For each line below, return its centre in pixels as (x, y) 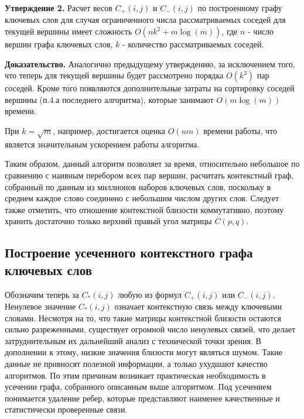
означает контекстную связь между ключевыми (198, 306)
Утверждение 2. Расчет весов (59, 8)
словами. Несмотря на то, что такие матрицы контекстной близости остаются (143, 317)
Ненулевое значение (40, 306)
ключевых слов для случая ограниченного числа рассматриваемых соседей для (145, 20)
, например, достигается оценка (109, 131)
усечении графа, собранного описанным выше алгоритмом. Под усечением (138, 387)
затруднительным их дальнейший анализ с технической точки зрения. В (133, 340)
